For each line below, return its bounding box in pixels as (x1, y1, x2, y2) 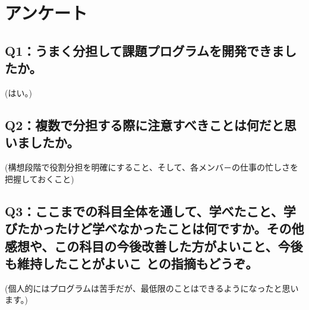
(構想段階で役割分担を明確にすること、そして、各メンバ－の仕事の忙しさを (5, 161, 298, 173)
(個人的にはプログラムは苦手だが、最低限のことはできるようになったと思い (5, 281, 299, 294)
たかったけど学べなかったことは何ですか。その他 (17, 219, 304, 238)
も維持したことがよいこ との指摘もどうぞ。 (5, 254, 258, 272)
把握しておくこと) (5, 172, 74, 185)
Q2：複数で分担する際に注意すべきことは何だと (5, 115, 284, 134)
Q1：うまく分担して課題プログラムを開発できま (5, 41, 284, 59)
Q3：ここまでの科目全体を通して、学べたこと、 (5, 201, 283, 220)
